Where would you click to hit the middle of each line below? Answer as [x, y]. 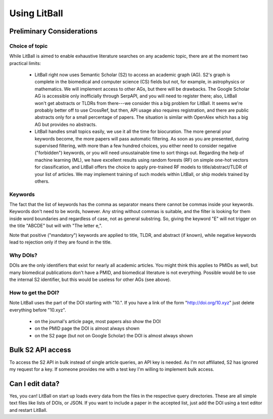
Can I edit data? [34, 384]
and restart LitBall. [28, 410]
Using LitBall [36, 13]
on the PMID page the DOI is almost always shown [87, 328]
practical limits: [25, 63]
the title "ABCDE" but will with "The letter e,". [56, 226]
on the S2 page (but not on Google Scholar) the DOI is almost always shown [114, 335]
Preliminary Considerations [54, 31]
